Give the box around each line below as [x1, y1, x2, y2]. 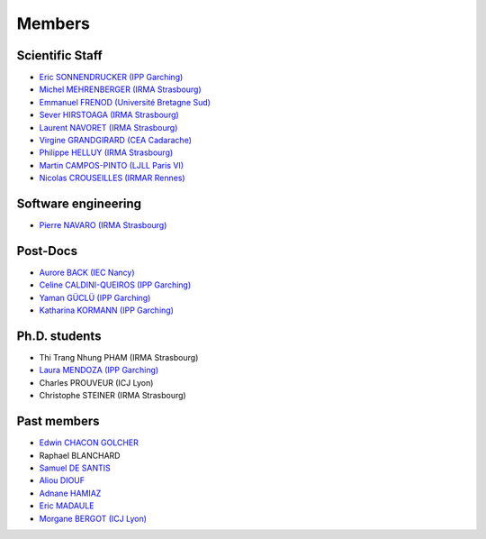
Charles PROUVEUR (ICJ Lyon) [39, 377, 154, 388]
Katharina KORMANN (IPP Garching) [39, 305, 175, 315]
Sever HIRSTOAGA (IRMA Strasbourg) [39, 109, 179, 121]
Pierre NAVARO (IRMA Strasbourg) [39, 220, 167, 231]
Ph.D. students [16, 328, 102, 343]
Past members [16, 414, 100, 429]
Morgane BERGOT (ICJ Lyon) [39, 513, 148, 524]
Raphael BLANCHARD [39, 450, 121, 461]
